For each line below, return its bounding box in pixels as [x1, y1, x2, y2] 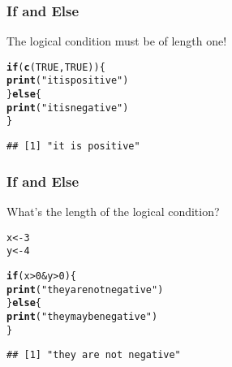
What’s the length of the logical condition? [6, 202, 220, 219]
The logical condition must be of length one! [6, 32, 227, 50]
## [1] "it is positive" [6, 140, 140, 153]
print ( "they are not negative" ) [6, 283, 164, 296]
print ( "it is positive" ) [6, 75, 129, 87]
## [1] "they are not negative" [6, 349, 181, 361]
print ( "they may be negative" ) [6, 310, 158, 322]
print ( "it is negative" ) [6, 101, 129, 114]
